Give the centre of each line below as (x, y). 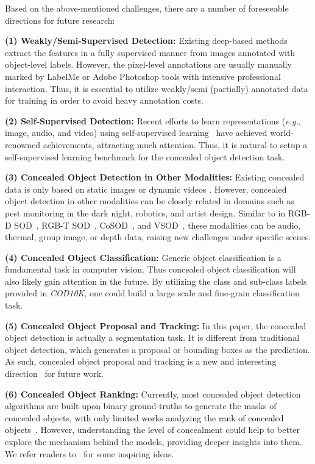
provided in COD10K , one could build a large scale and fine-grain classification (152, 293)
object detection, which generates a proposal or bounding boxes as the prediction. (157, 349)
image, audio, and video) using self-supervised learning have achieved (136, 133)
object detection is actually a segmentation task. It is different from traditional (152, 337)
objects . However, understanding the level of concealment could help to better (153, 430)
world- (282, 133)
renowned (23, 144)
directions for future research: (60, 20)
